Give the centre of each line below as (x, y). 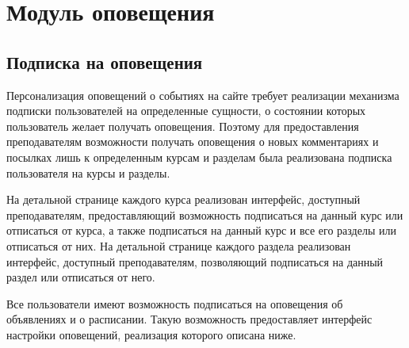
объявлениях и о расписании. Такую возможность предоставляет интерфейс (189, 319)
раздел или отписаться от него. (81, 277)
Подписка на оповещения (105, 61)
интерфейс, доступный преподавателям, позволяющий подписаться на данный (195, 261)
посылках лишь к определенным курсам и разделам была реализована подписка (199, 157)
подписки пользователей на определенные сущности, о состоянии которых (186, 111)
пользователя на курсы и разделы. (88, 172)
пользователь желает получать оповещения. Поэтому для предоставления (183, 126)
